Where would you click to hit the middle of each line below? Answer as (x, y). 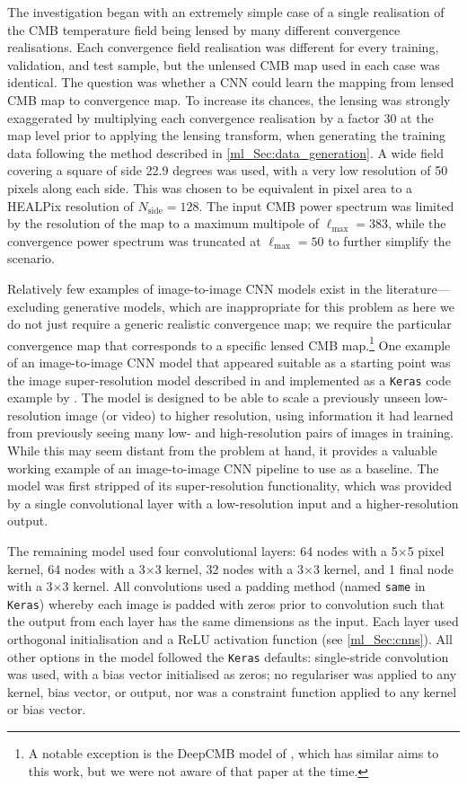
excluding (33, 306)
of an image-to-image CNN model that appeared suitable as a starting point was (229, 362)
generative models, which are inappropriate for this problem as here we (259, 306)
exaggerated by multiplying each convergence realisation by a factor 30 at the (220, 117)
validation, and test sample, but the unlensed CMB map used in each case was (224, 64)
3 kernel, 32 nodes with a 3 (229, 568)
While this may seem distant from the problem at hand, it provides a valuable (222, 450)
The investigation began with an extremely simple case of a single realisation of (226, 12)
